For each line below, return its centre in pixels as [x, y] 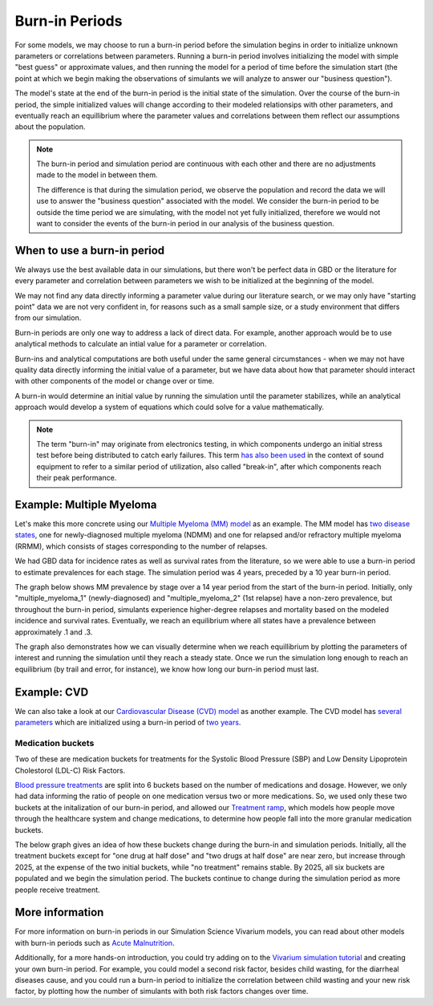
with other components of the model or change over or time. [115, 381]
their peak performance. [77, 478]
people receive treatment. [57, 890]
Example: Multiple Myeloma [86, 504]
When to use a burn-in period [90, 250]
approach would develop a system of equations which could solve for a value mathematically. [170, 407]
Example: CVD [52, 692]
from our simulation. [48, 318]
